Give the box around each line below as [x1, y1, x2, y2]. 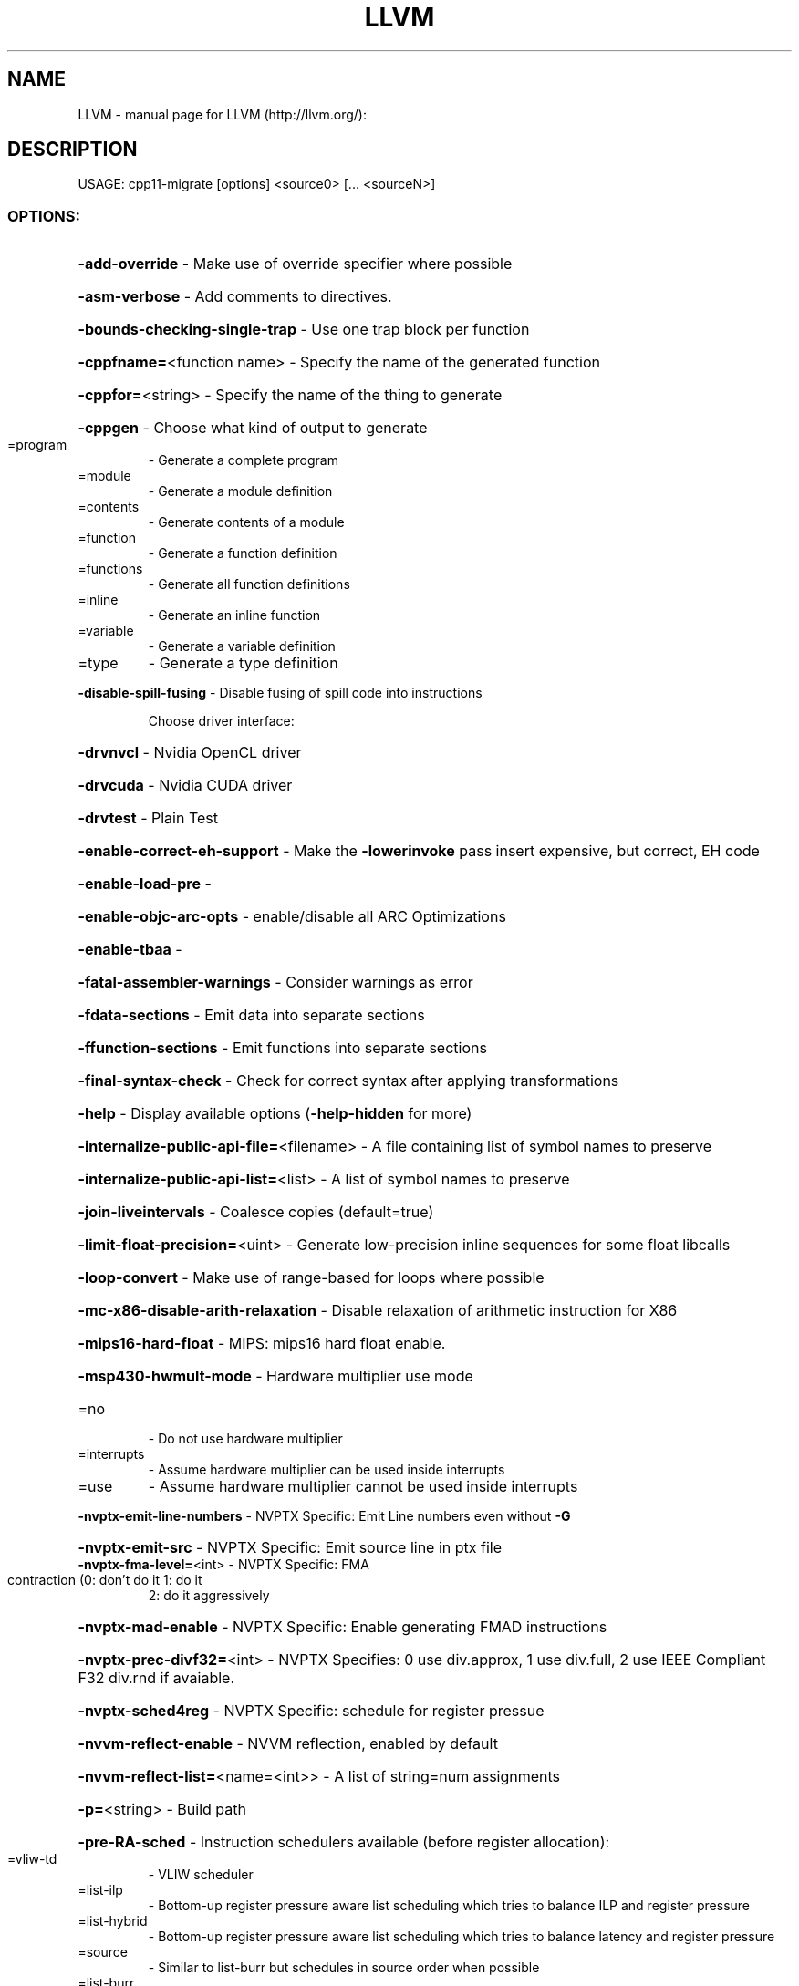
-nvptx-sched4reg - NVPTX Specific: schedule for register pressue [78, 1702, 545, 1721]
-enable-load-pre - [78, 874, 212, 894]
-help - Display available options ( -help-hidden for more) [78, 1104, 472, 1123]
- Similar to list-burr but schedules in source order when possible [148, 1960, 540, 1976]
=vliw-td [7, 1851, 57, 1867]
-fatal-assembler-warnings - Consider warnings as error [78, 973, 473, 992]
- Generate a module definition [148, 483, 333, 500]
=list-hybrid [78, 1913, 148, 1929]
